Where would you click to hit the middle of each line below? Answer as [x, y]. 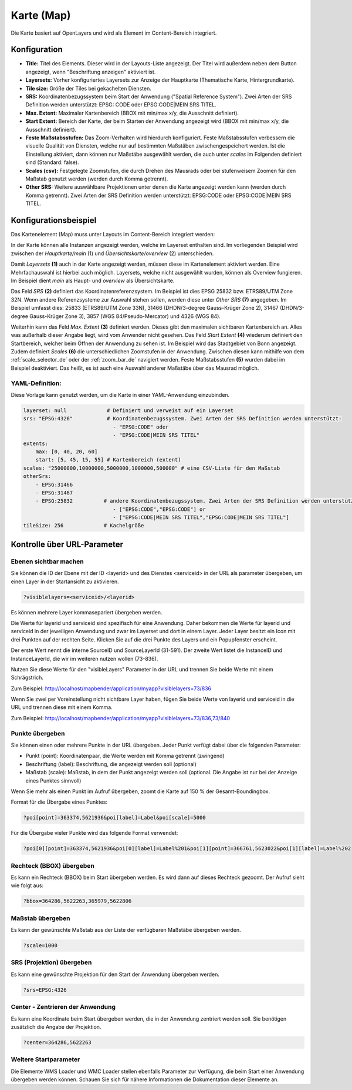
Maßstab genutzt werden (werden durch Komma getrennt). [97, 179]
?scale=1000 [40, 946]
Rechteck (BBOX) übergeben [53, 865]
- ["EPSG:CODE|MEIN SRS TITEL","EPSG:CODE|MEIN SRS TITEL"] [201, 518]
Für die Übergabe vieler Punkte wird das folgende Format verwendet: [94, 833]
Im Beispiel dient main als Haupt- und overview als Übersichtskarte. [93, 280]
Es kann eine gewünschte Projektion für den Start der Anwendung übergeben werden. [115, 974]
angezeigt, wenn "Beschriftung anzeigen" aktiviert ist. [91, 72]
